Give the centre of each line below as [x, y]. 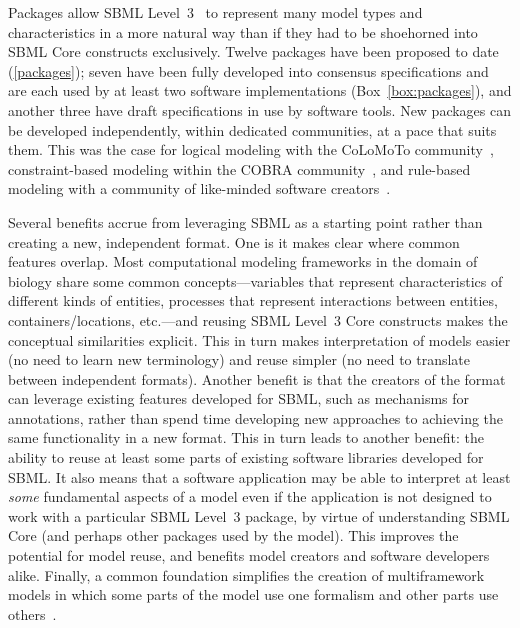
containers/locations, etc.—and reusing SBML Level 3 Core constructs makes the [258, 319]
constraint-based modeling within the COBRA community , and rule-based [239, 168]
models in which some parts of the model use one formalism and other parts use [253, 594]
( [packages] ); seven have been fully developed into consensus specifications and [248, 70]
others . [32, 613]
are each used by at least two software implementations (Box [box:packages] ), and [260, 90]
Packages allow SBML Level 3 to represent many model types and [215, 12]
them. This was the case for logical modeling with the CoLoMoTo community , [251, 149]
